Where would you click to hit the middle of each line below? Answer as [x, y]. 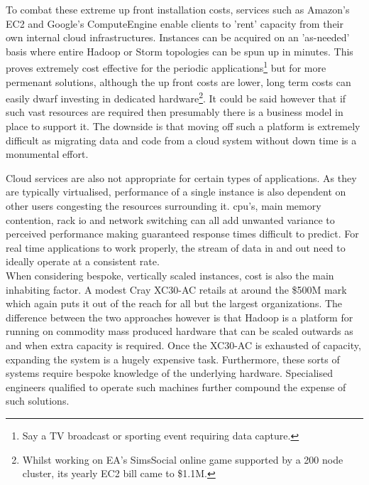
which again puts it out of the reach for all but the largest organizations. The [174, 303]
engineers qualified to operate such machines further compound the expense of [176, 387]
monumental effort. [47, 154]
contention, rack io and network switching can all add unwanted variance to [170, 219]
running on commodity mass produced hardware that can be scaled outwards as [180, 331]
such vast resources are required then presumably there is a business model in [175, 112]
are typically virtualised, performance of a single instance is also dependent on [176, 192]
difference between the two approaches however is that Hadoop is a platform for [180, 317]
